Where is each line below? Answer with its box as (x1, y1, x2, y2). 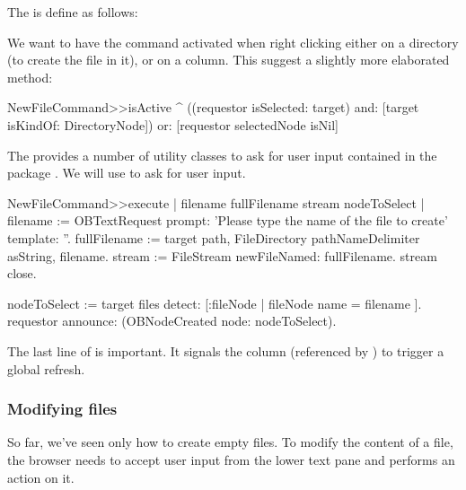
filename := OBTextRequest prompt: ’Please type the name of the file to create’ (7, 211, 448, 230)
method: (7, 67, 53, 86)
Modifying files (7, 398, 118, 420)
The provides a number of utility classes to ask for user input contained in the (7, 145, 437, 164)
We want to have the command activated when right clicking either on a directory (7, 32, 459, 51)
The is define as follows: (7, 3, 138, 21)
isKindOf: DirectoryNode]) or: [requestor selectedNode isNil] (7, 115, 339, 134)
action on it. (7, 468, 75, 486)
